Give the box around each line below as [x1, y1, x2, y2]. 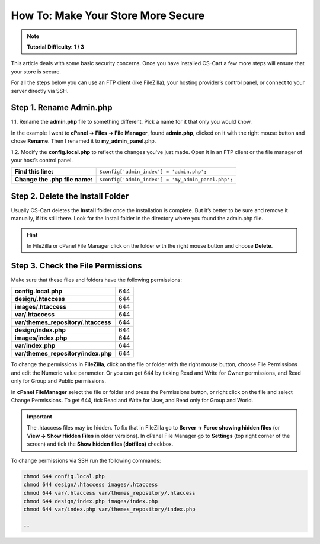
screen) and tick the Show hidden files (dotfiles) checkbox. [27, 440, 174, 447]
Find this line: [14, 168, 53, 176]
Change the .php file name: [14, 175, 93, 184]
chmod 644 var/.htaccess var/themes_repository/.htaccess [23, 489, 196, 496]
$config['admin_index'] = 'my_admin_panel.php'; [99, 176, 233, 183]
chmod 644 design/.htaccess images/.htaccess [23, 481, 158, 488]
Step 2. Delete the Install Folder [11, 191, 129, 201]
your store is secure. [11, 68, 62, 75]
